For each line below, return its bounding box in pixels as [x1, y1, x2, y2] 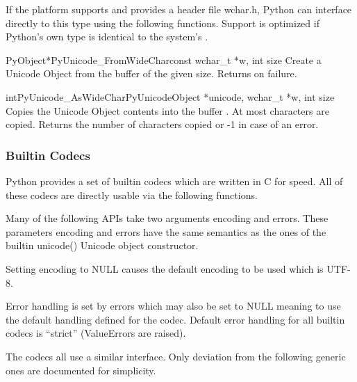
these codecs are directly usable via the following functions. [6, 187, 258, 202]
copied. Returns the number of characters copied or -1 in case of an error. [6, 117, 319, 132]
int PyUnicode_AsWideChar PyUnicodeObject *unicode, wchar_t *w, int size [6, 89, 335, 104]
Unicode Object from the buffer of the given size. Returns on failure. [6, 66, 297, 81]
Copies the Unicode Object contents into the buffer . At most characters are [6, 103, 329, 118]
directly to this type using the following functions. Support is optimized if [6, 15, 319, 30]
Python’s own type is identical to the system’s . [6, 29, 208, 44]
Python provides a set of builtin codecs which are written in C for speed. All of [6, 173, 343, 188]
